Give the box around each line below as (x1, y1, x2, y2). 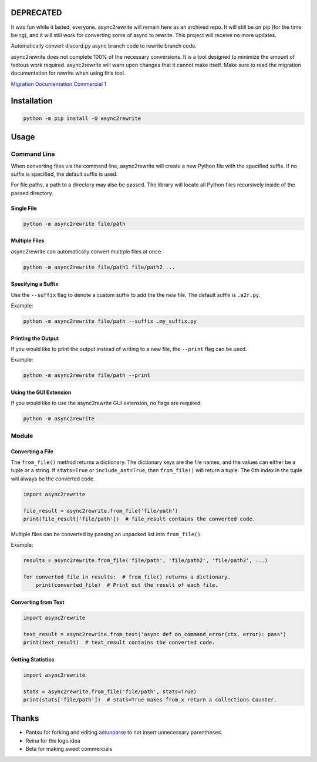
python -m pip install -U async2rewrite (23, 115, 141, 122)
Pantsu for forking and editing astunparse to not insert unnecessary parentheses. (25, 729, 222, 736)
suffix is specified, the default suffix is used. (11, 171, 118, 178)
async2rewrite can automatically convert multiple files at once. (11, 248, 163, 255)
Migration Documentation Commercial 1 (11, 80, 107, 88)
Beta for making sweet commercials (25, 746, 113, 753)
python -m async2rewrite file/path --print (23, 372, 151, 379)
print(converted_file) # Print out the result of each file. (35, 582, 218, 589)
